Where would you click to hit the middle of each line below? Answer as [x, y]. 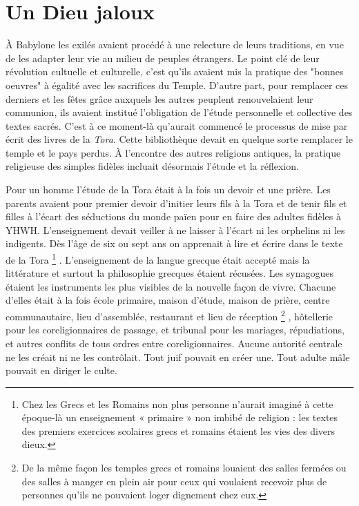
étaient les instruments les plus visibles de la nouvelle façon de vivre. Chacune [171, 286]
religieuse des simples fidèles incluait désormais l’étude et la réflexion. [152, 166]
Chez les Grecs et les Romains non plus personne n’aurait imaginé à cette [177, 403]
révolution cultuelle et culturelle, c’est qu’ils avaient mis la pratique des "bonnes [175, 71]
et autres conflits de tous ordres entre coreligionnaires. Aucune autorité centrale [174, 343]
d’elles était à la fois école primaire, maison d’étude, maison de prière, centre [168, 300]
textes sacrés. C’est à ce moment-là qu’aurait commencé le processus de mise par [177, 125]
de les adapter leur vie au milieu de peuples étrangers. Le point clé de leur [163, 58]
